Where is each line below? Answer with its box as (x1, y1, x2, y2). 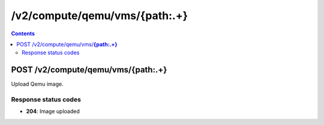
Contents (11, 30, 35, 37)
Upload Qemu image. (11, 81, 64, 88)
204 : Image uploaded (26, 108, 80, 115)
